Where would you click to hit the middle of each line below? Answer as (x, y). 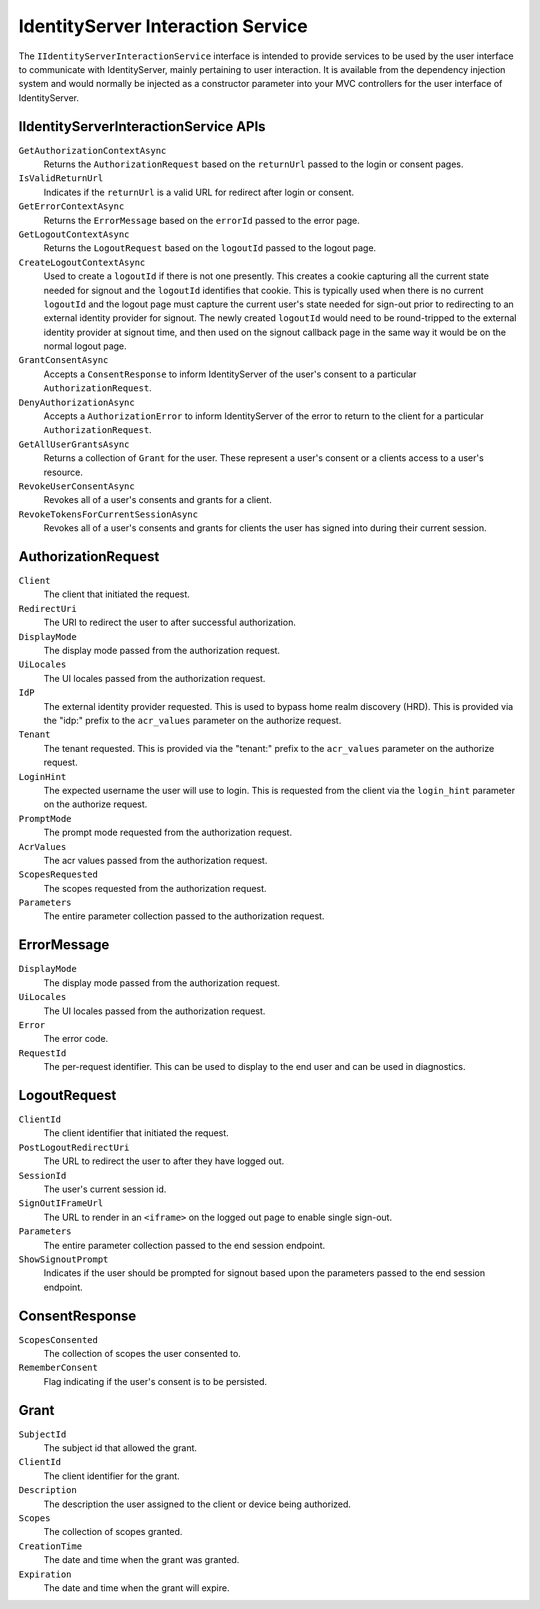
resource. (63, 472)
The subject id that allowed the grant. (120, 1448)
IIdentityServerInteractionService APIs (142, 126)
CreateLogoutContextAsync (82, 262)
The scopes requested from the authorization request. (155, 888)
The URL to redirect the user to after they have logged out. (164, 1161)
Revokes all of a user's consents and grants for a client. (157, 500)
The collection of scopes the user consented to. (142, 1353)
